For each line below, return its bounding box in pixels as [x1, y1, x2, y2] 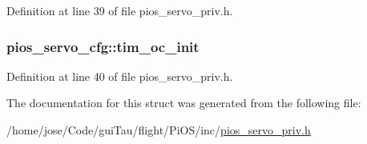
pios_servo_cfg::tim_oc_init [6, 36, 200, 56]
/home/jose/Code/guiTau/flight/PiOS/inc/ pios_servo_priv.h [6, 122, 311, 138]
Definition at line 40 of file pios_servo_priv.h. [6, 67, 233, 84]
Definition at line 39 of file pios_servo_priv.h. [6, 2, 233, 18]
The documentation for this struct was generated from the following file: [6, 94, 361, 111]
